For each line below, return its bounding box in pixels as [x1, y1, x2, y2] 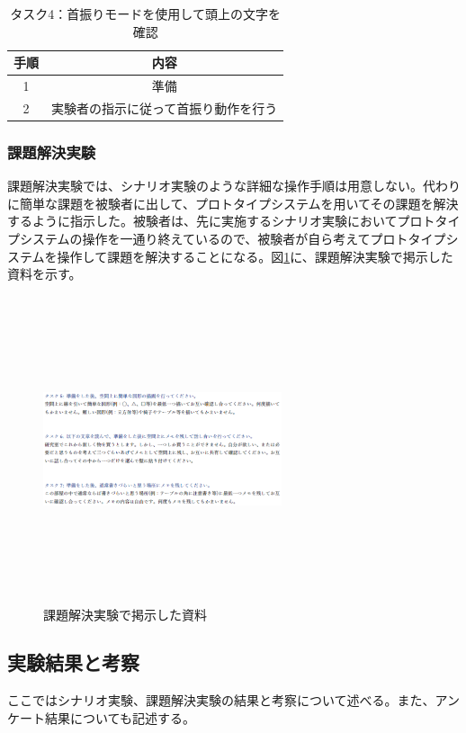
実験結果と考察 [7, 648, 139, 676]
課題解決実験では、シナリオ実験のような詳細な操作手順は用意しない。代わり [7, 176, 461, 195]
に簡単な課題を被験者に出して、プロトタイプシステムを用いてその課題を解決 [7, 193, 459, 212]
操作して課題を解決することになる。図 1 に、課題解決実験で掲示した [57, 246, 453, 265]
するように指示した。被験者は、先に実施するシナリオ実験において [7, 211, 398, 230]
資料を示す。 [7, 264, 82, 283]
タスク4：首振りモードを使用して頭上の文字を [10, 4, 281, 22]
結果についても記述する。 [44, 708, 195, 727]
